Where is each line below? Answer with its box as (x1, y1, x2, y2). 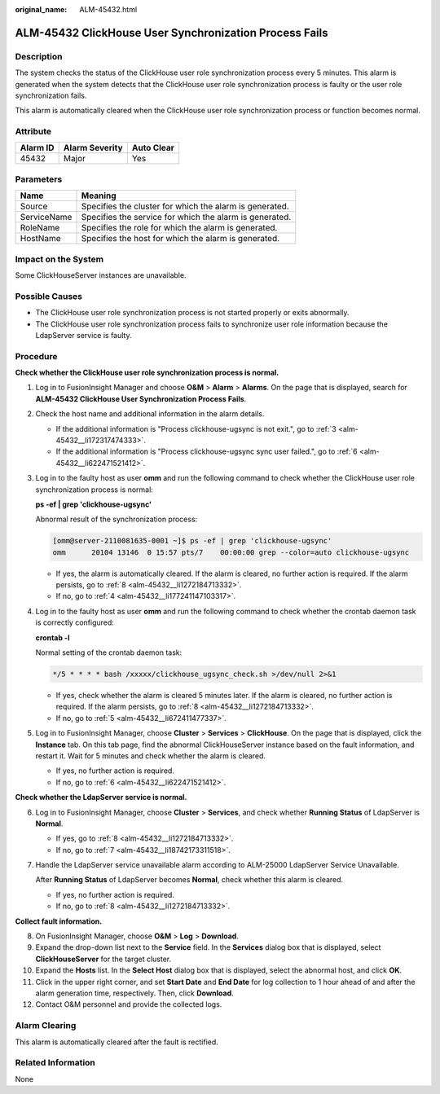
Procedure (15, 350, 58, 362)
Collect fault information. (15, 916, 103, 926)
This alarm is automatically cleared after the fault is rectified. (15, 1037, 219, 1047)
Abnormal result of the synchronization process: (35, 514, 198, 525)
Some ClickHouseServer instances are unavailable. (15, 270, 187, 280)
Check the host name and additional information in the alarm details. (35, 409, 265, 419)
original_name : (15, 5, 68, 14)
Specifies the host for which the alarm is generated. (81, 233, 280, 244)
